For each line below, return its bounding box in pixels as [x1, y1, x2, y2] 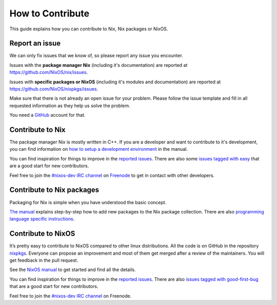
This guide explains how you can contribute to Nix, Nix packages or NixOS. [9, 26, 168, 32]
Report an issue [9, 39, 61, 48]
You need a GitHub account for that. [9, 112, 86, 118]
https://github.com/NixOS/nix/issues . [9, 69, 88, 76]
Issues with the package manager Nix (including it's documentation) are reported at [9, 62, 188, 68]
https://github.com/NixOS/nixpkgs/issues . [9, 86, 98, 92]
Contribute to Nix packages [9, 186, 100, 194]
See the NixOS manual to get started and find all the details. [9, 266, 136, 273]
